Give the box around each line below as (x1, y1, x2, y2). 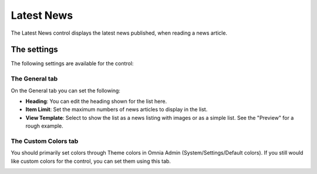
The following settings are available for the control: (11, 60, 134, 67)
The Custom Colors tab (11, 137, 79, 145)
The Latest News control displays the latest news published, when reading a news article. (11, 29, 228, 36)
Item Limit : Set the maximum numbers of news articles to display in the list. (25, 106, 208, 113)
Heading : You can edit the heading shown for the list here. (25, 98, 167, 105)
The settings (11, 45, 58, 55)
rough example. (25, 122, 64, 129)
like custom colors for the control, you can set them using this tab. (11, 158, 171, 165)
